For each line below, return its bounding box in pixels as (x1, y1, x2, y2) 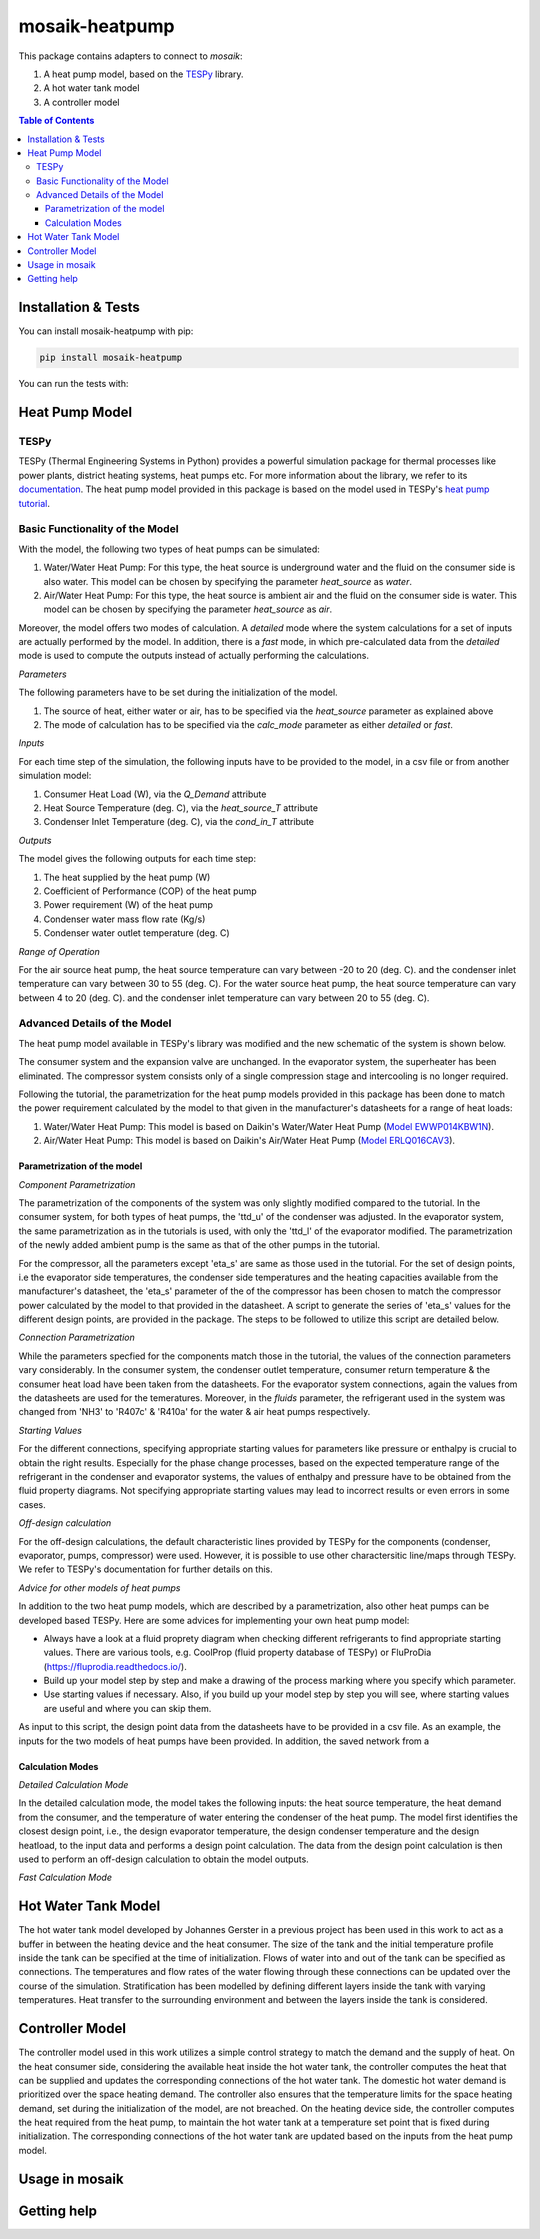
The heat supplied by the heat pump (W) (43, 871, 211, 883)
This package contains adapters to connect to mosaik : (18, 50, 244, 62)
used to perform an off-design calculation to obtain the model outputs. (18, 1853, 309, 1865)
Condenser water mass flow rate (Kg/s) (43, 913, 206, 925)
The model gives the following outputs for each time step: (18, 853, 257, 865)
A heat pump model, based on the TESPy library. (43, 68, 244, 80)
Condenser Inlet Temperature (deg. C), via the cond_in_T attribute (43, 816, 315, 828)
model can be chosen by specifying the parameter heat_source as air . (43, 603, 333, 615)
